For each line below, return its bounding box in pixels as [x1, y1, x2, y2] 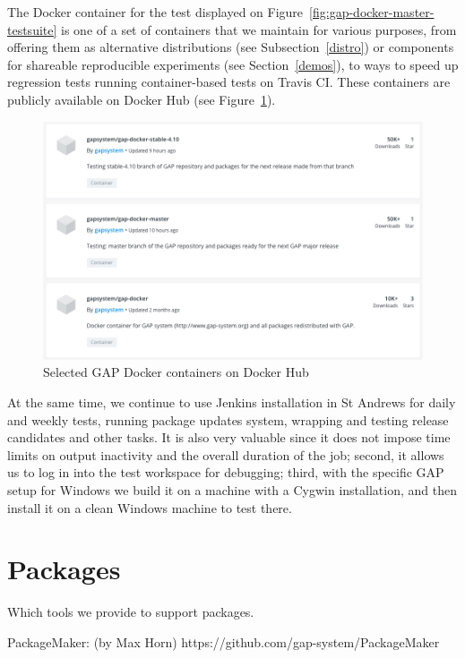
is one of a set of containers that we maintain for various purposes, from [61, 20, 457, 38]
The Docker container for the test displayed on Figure [7, 3, 304, 21]
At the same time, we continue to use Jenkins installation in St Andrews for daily [7, 393, 456, 412]
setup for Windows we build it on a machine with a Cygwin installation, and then [7, 481, 457, 500]
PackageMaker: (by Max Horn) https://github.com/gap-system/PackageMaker [7, 632, 440, 651]
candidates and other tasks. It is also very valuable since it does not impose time [7, 428, 451, 447]
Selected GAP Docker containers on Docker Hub [43, 363, 309, 381]
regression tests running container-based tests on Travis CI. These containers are [7, 73, 451, 91]
